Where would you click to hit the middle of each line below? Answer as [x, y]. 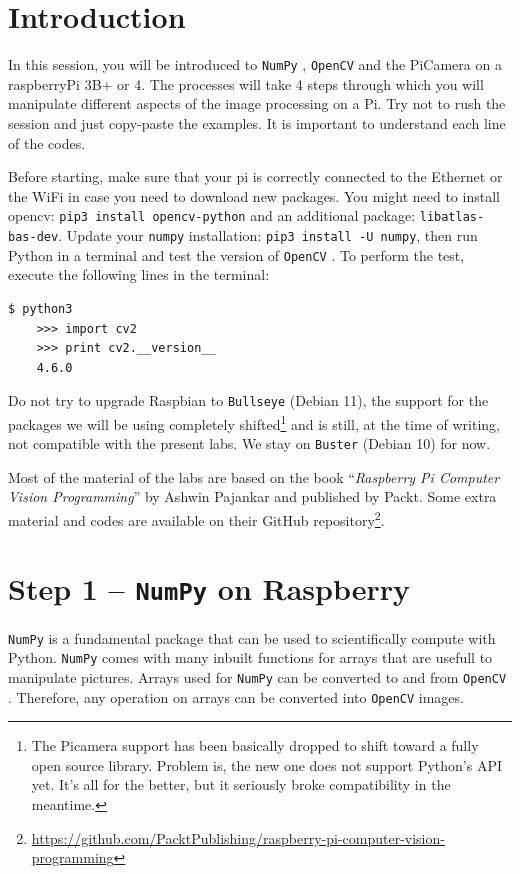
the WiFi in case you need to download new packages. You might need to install [254, 195]
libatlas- [452, 217]
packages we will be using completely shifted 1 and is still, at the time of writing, [254, 422]
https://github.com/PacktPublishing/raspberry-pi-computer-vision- [238, 837]
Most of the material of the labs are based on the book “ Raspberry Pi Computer [254, 476]
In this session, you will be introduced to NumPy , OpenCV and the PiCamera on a [255, 64]
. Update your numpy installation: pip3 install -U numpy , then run [268, 235]
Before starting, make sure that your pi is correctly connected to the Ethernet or [255, 176]
